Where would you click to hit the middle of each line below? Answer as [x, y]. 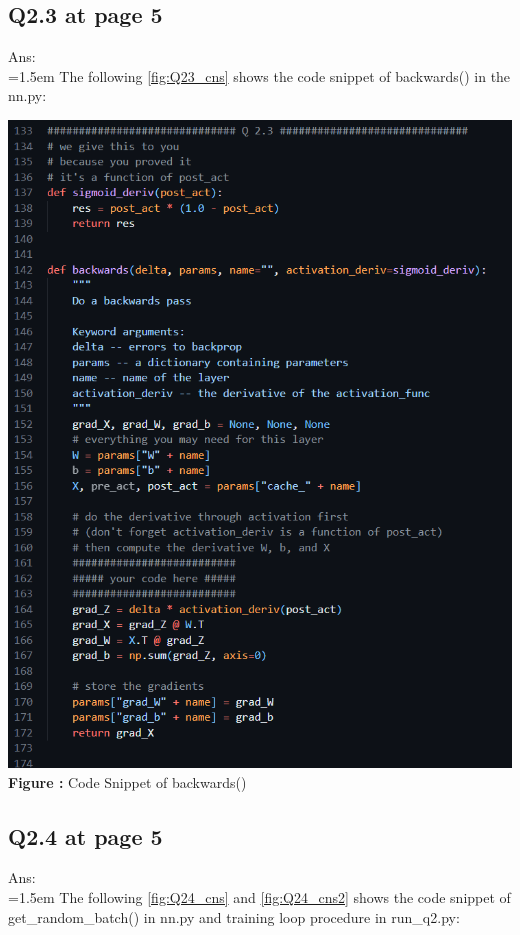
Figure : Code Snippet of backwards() [127, 781]
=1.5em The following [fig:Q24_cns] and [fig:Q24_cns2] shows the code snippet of [259, 896]
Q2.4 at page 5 [85, 835]
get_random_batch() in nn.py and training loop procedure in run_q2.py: [234, 916]
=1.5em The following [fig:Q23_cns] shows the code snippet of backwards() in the [259, 75]
